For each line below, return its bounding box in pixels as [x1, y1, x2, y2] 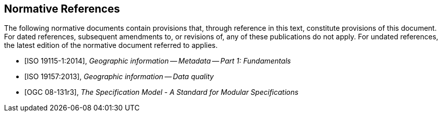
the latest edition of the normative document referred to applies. [4, 41, 218, 50]
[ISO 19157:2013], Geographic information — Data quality [24, 72, 214, 81]
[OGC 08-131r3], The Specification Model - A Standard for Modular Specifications [24, 88, 299, 97]
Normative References [4, 3, 120, 15]
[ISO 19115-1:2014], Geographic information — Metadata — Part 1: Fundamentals [24, 56, 291, 66]
